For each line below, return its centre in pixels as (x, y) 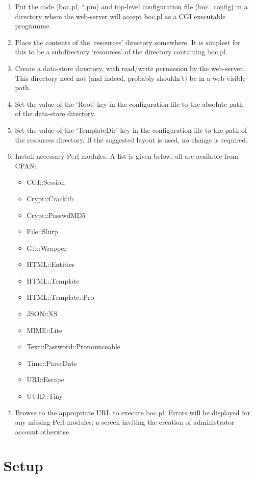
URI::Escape (45, 379)
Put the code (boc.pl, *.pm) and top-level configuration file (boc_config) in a (131, 6)
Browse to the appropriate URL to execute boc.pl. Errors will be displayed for (133, 412)
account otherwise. (43, 431)
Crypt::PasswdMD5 (56, 215)
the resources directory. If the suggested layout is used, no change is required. (131, 139)
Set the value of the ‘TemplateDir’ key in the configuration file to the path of (131, 130)
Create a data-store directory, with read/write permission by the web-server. (130, 68)
